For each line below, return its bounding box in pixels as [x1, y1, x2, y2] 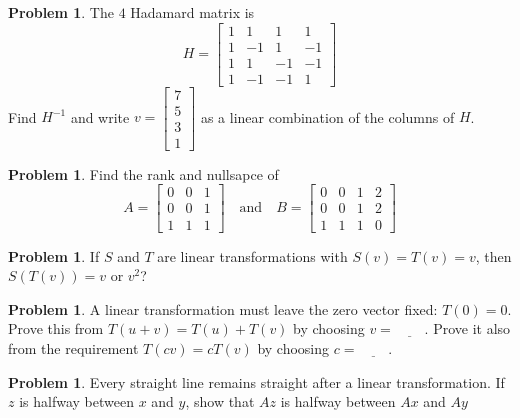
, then [475, 245, 512, 266]
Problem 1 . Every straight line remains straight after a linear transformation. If [8, 371, 505, 392]
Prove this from [8, 318, 104, 339]
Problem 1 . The [8, 2, 114, 22]
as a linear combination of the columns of [200, 106, 455, 127]
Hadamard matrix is [130, 2, 255, 22]
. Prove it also [424, 318, 511, 339]
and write [70, 106, 130, 127]
